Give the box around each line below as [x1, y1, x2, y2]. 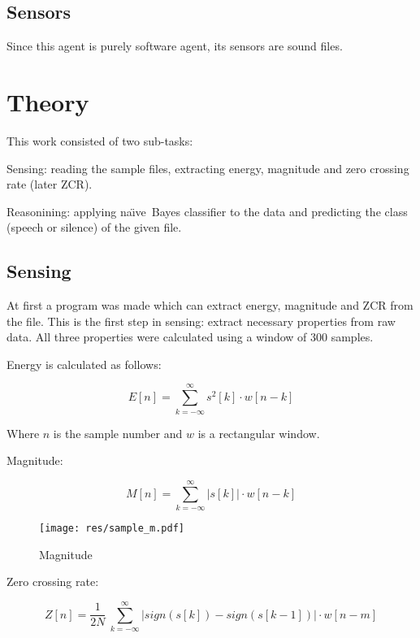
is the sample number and [53, 424, 183, 441]
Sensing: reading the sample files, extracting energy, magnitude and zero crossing [6, 159, 409, 176]
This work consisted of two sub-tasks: [6, 132, 193, 149]
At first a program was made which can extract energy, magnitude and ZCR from [6, 297, 414, 314]
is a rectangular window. [197, 424, 320, 441]
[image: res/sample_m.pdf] [39, 522, 184, 534]
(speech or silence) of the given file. [6, 219, 182, 236]
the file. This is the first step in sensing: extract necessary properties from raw [6, 312, 396, 329]
